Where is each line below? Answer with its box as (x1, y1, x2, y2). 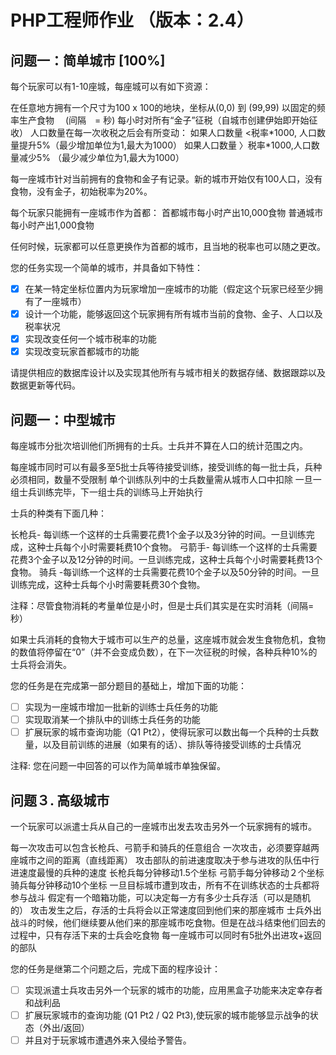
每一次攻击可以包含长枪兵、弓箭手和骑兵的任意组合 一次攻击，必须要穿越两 (10, 842, 320, 854)
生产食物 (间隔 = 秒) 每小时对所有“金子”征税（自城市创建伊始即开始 (18, 114, 310, 126)
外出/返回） (42, 1022, 90, 1034)
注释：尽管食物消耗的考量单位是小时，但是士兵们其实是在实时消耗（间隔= (10, 600, 315, 612)
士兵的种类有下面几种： (10, 507, 107, 520)
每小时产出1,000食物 (10, 219, 95, 231)
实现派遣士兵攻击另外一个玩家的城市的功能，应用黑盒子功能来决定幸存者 (24, 984, 323, 996)
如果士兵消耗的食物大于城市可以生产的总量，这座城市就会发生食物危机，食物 (10, 634, 326, 646)
